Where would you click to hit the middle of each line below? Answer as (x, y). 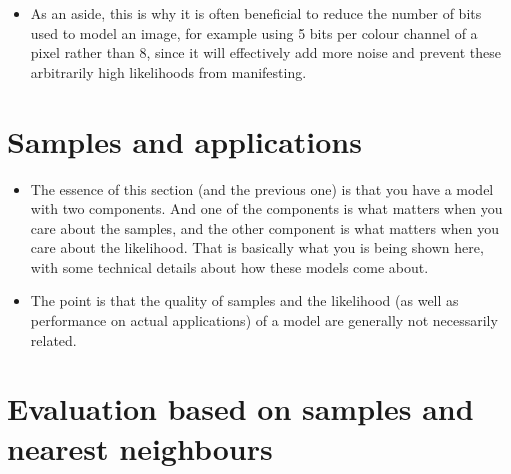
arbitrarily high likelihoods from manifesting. (168, 71)
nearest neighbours (140, 447)
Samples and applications (184, 140)
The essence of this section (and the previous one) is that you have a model (262, 188)
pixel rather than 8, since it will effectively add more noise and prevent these (265, 52)
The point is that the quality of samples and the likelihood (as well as (244, 300)
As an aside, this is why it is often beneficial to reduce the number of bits (256, 13)
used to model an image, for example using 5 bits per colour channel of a (254, 32)
